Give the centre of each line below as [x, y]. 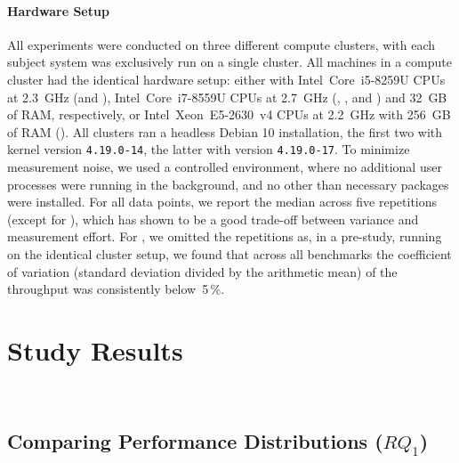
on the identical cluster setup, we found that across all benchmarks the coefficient [229, 253]
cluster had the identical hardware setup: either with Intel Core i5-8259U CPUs [226, 79]
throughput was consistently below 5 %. [116, 289]
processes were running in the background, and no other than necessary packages [228, 184]
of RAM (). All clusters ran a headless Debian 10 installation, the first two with [225, 131]
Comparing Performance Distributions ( [195, 440]
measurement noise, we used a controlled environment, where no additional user [225, 167]
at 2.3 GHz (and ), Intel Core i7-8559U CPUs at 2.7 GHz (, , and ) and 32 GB [227, 97]
